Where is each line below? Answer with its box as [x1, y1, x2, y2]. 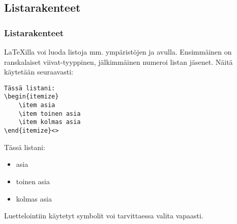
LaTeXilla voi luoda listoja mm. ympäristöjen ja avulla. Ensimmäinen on [4, 46, 232, 57]
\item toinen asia [18, 110, 81, 117]
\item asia [18, 102, 55, 109]
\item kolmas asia [18, 118, 81, 126]
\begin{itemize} [4, 93, 59, 101]
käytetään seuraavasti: [4, 66, 73, 77]
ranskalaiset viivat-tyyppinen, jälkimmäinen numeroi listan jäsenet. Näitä [4, 56, 233, 67]
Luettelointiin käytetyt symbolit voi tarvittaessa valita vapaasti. [4, 210, 203, 221]
